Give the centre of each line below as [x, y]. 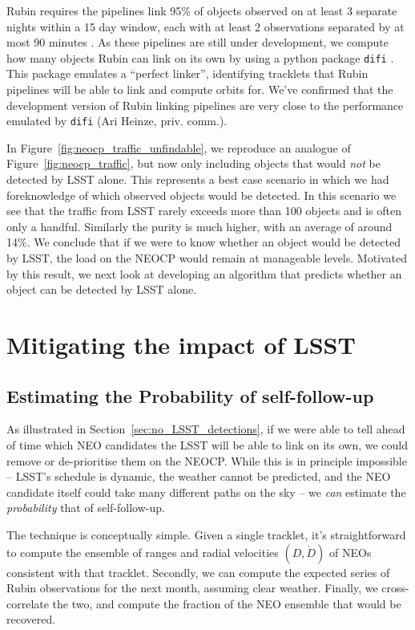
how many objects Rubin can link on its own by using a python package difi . [200, 57]
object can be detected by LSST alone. [102, 289]
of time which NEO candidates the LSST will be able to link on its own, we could [207, 444]
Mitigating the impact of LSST [181, 344]
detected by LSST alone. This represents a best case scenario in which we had [198, 179]
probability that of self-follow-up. [86, 508]
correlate [28, 603]
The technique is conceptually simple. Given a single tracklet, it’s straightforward [206, 534]
